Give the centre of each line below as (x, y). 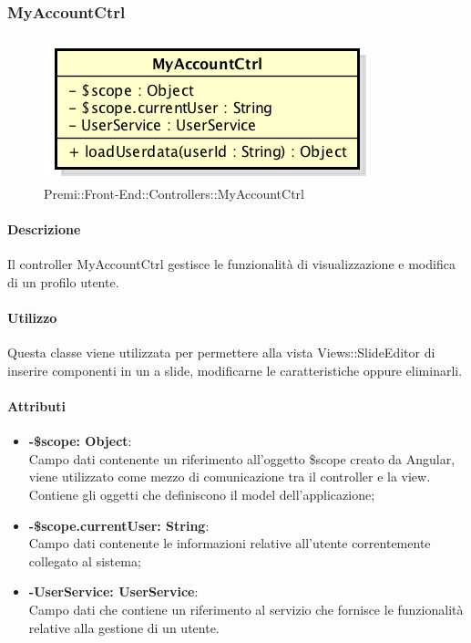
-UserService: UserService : (113, 591)
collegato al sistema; (85, 560)
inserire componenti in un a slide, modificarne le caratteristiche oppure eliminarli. (235, 370)
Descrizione (44, 229)
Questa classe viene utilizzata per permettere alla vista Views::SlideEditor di (221, 353)
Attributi (36, 405)
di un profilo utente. (63, 281)
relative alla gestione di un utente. (124, 627)
